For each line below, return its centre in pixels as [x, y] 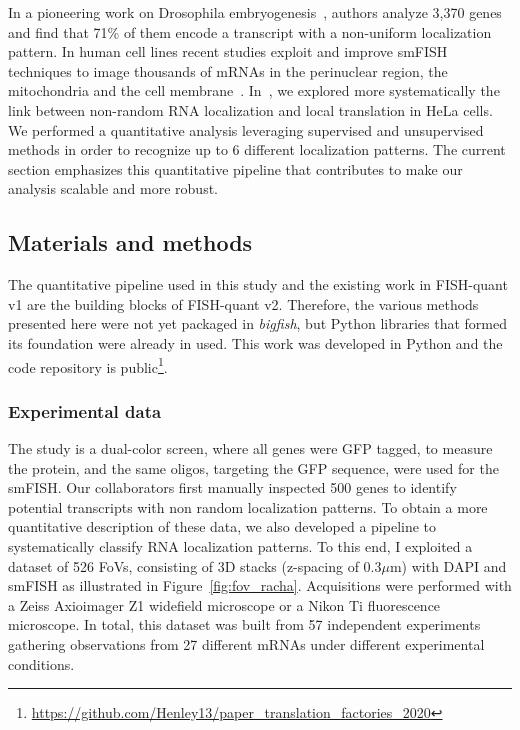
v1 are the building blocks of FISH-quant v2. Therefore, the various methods [243, 303]
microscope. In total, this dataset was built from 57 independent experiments [244, 624]
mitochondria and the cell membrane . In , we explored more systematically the [254, 90]
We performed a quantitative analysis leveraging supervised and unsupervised [246, 129]
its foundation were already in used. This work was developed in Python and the [255, 342]
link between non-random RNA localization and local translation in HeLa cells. [250, 109]
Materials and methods [130, 242]
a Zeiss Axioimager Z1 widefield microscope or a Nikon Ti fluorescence [224, 604]
